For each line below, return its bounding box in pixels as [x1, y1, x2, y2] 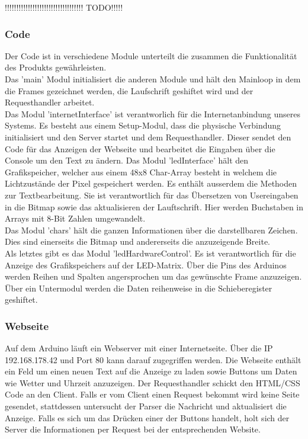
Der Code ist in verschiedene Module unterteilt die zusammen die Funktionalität [5, 49, 297, 62]
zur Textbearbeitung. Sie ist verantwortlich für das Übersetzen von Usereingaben [5, 188, 299, 201]
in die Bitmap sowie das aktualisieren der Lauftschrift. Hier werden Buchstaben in [5, 200, 303, 213]
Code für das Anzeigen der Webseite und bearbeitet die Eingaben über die [5, 142, 275, 155]
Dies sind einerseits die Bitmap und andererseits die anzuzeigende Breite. [5, 235, 270, 248]
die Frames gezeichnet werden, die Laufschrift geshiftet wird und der [5, 84, 254, 97]
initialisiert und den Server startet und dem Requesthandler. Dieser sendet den [5, 130, 291, 143]
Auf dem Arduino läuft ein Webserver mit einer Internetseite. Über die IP [5, 342, 273, 354]
